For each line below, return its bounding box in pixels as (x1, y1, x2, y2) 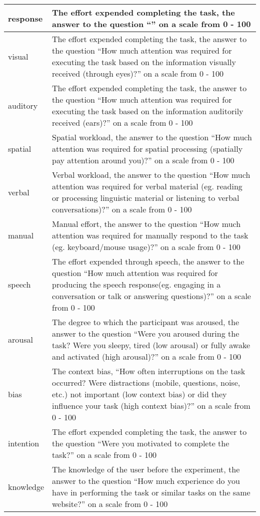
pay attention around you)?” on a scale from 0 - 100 (52, 154, 234, 166)
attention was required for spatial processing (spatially (52, 143, 243, 154)
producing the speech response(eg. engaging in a (52, 279, 221, 290)
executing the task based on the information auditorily (52, 105, 243, 117)
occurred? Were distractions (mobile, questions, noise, (52, 377, 240, 388)
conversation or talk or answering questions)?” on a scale (52, 290, 251, 302)
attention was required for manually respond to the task (52, 229, 248, 241)
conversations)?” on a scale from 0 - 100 (52, 203, 192, 215)
